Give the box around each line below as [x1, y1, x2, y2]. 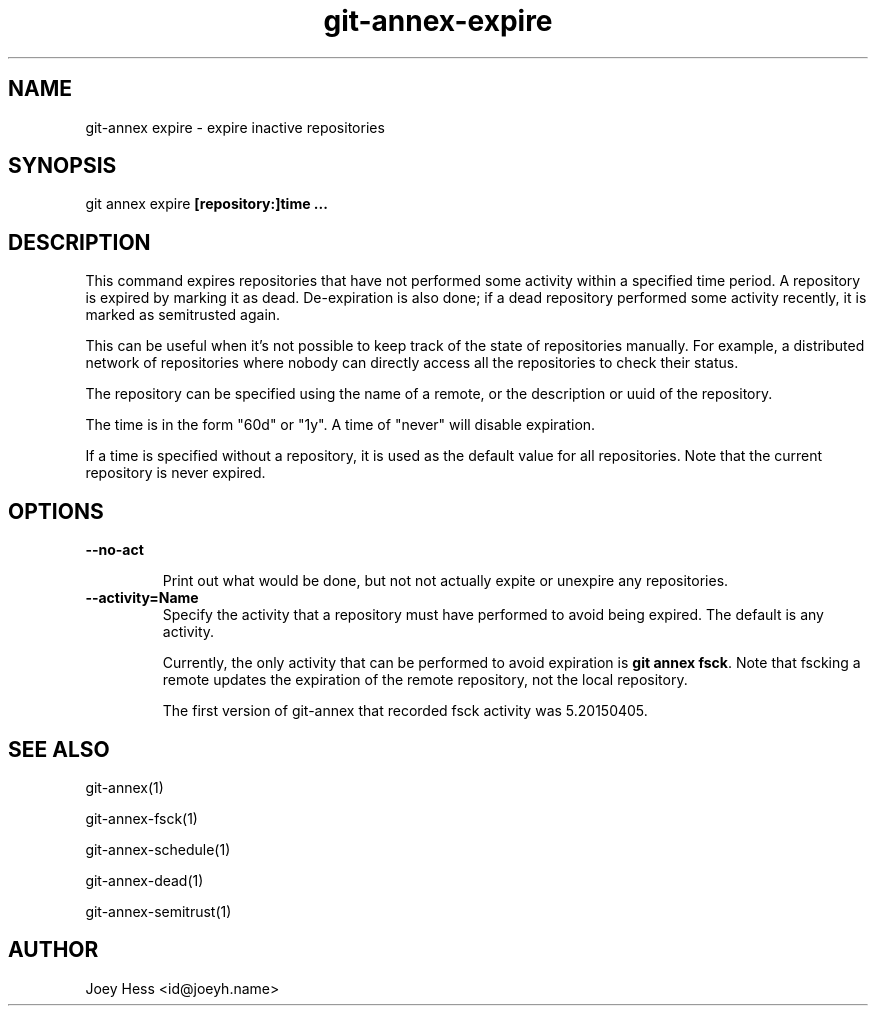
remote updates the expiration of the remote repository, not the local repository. [162, 671, 688, 689]
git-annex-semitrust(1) [85, 902, 232, 920]
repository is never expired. [85, 464, 266, 482]
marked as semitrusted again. [85, 306, 281, 324]
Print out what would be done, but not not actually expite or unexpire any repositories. [162, 572, 729, 590]
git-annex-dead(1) [85, 871, 204, 889]
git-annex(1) [85, 778, 164, 796]
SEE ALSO [8, 736, 110, 762]
